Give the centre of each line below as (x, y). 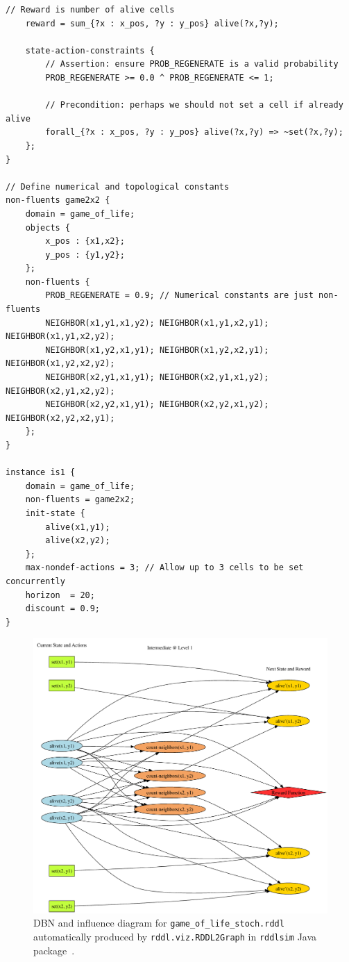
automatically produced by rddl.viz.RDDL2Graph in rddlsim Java (175, 936)
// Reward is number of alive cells (90, 10)
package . (54, 950)
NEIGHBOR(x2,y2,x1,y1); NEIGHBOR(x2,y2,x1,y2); (157, 405)
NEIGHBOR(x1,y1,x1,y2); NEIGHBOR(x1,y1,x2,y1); (157, 323)
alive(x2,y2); (78, 541)
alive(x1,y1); (78, 527)
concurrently (35, 581)
